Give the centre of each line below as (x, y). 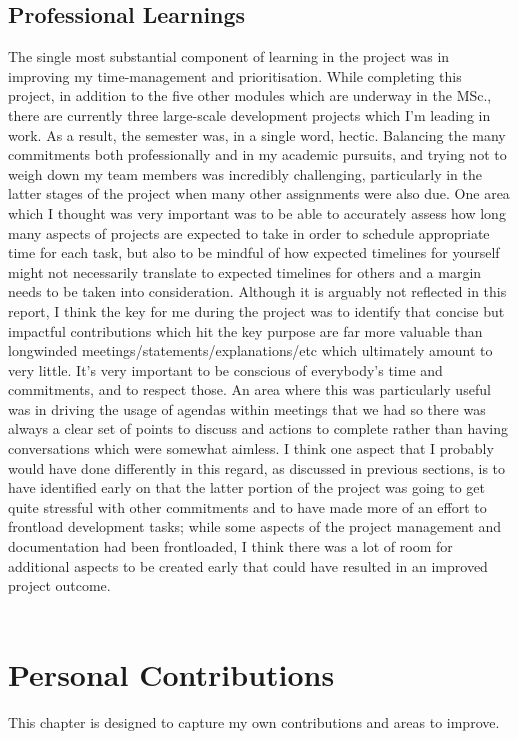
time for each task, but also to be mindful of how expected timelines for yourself (254, 252)
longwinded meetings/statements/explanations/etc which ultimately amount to (250, 350)
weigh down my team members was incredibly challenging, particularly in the (245, 173)
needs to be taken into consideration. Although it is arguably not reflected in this (257, 291)
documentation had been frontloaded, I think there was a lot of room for (230, 546)
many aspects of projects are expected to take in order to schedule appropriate (249, 232)
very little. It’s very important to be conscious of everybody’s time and (225, 369)
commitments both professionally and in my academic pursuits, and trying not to (257, 154)
